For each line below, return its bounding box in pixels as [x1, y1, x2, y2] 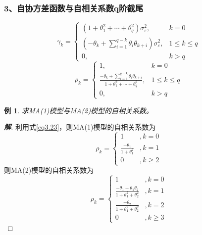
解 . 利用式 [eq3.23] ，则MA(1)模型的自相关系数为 [4, 122, 156, 132]
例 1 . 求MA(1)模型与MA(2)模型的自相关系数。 [4, 105, 153, 115]
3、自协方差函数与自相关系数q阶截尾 [4, 1, 144, 14]
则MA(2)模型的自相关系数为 [4, 165, 94, 175]
